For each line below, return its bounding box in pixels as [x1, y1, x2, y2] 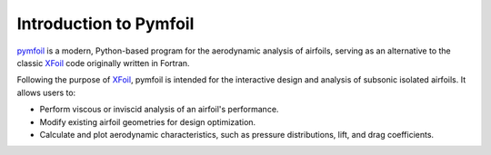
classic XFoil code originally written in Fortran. [16, 57, 190, 68]
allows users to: [16, 87, 76, 98]
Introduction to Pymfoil [16, 14, 195, 34]
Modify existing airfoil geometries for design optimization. [39, 116, 256, 127]
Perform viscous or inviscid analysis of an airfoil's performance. [39, 104, 279, 115]
